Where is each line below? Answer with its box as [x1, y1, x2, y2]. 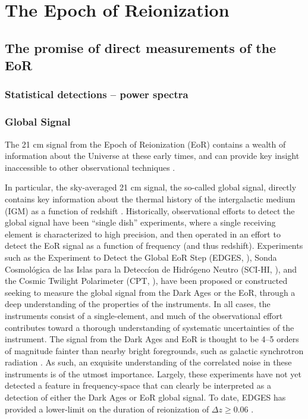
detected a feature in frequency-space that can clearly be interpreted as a [5, 379, 271, 392]
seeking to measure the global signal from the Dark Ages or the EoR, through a [5, 286, 296, 298]
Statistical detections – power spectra [5, 87, 188, 102]
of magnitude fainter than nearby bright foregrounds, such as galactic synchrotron [5, 344, 304, 357]
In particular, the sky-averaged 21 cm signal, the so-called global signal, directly [5, 181, 297, 193]
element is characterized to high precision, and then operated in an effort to [5, 227, 281, 240]
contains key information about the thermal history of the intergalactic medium [5, 192, 296, 205]
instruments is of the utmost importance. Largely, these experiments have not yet [5, 367, 301, 380]
